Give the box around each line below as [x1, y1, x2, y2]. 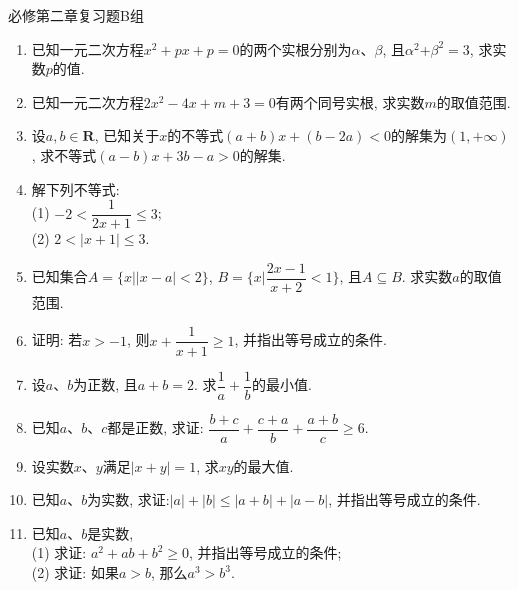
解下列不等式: [31, 178, 120, 199]
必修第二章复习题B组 [8, 5, 144, 25]
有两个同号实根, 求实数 [275, 91, 425, 112]
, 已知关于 [94, 125, 160, 146]
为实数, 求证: [87, 489, 170, 510]
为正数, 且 [73, 374, 138, 394]
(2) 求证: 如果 [31, 562, 119, 583]
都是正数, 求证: [107, 417, 204, 438]
